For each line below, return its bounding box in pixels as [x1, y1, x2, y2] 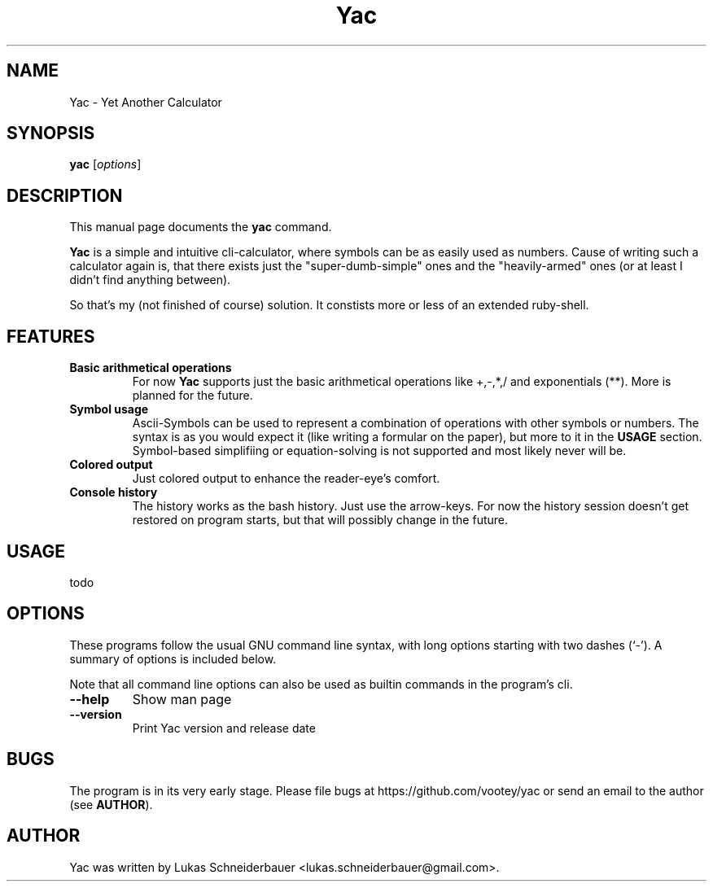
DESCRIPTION [7, 185, 123, 206]
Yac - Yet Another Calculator [69, 94, 222, 109]
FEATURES [7, 326, 95, 347]
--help [69, 690, 110, 707]
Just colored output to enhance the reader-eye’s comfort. [132, 471, 440, 486]
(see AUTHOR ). [69, 797, 153, 811]
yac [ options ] [69, 157, 142, 172]
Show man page [132, 690, 232, 707]
